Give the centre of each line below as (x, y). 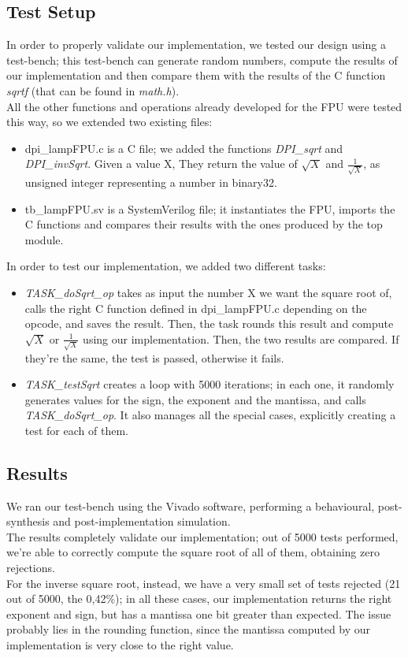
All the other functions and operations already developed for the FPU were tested (204, 106)
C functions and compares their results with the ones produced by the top (204, 224)
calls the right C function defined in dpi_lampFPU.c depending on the (196, 308)
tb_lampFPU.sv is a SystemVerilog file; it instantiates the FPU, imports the (210, 208)
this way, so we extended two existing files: (109, 122)
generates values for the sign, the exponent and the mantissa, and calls (195, 399)
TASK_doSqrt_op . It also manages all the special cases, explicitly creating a (210, 415)
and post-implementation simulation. (142, 521)
